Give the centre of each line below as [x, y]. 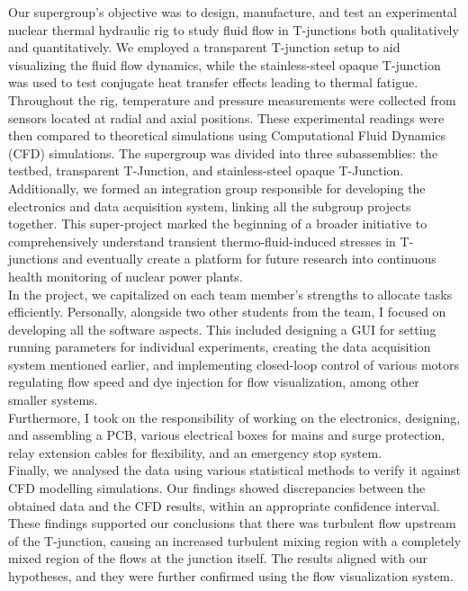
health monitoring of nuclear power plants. [126, 276]
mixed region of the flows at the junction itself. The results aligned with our [218, 558]
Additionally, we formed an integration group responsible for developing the [217, 188]
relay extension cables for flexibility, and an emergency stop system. [195, 452]
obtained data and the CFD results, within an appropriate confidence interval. [224, 505]
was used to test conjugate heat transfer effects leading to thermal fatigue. [213, 82]
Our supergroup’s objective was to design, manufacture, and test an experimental [233, 12]
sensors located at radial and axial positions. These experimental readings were [226, 117]
